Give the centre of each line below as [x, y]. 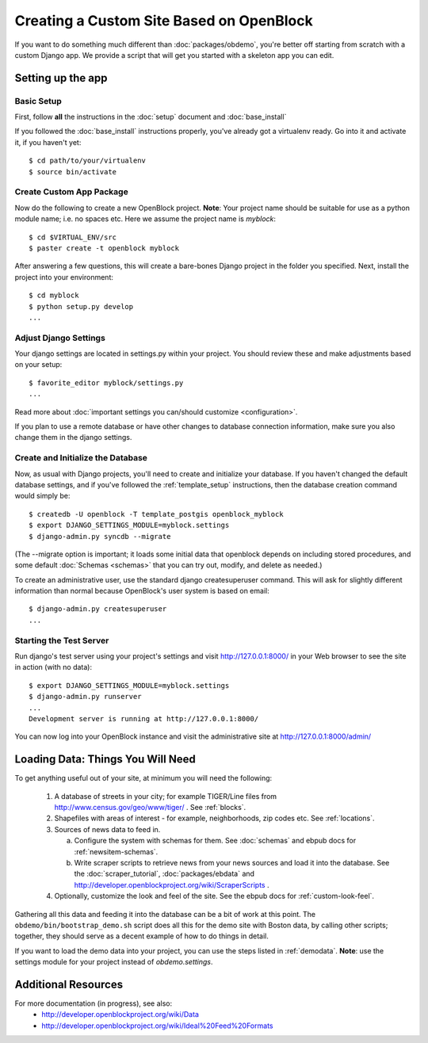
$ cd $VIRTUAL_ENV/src [73, 237]
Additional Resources [69, 984]
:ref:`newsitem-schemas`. [116, 851]
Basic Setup [38, 101]
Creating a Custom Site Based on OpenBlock [164, 21]
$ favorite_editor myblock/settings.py [106, 383]
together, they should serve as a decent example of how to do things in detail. [141, 936]
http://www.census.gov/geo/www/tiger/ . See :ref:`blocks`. [150, 808]
